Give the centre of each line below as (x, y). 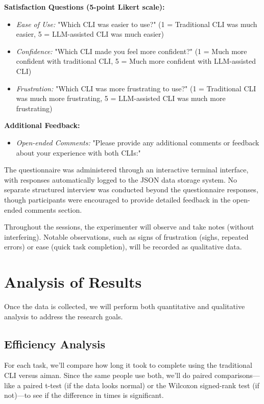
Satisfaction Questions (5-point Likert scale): (85, 7)
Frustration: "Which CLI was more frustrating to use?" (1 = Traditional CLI (136, 88)
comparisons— (237, 375)
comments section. (53, 209)
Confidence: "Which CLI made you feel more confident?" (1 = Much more (131, 51)
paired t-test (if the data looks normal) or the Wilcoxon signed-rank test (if (141, 385)
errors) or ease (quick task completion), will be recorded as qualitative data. (123, 247)
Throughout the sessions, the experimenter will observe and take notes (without (129, 227)
